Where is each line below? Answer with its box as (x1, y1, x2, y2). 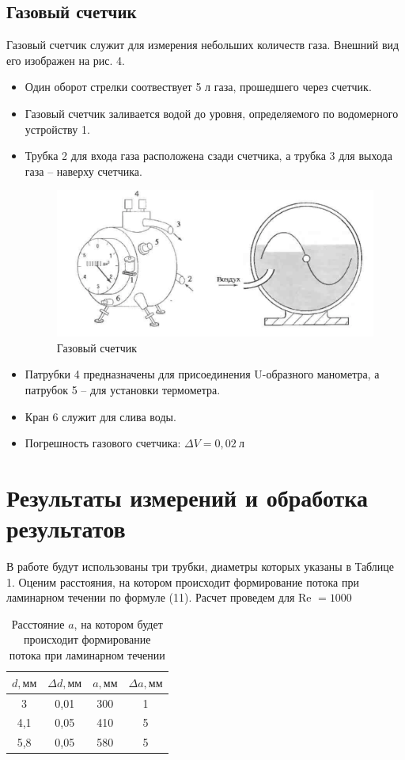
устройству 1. (25, 120, 90, 137)
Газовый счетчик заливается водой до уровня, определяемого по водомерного (25, 104, 399, 121)
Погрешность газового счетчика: (25, 435, 181, 451)
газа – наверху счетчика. (25, 162, 142, 179)
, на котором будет (74, 615, 163, 632)
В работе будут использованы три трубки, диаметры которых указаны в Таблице (6, 558, 395, 575)
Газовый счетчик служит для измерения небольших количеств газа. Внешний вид (6, 36, 399, 53)
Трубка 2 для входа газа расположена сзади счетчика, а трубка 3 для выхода (25, 147, 392, 164)
